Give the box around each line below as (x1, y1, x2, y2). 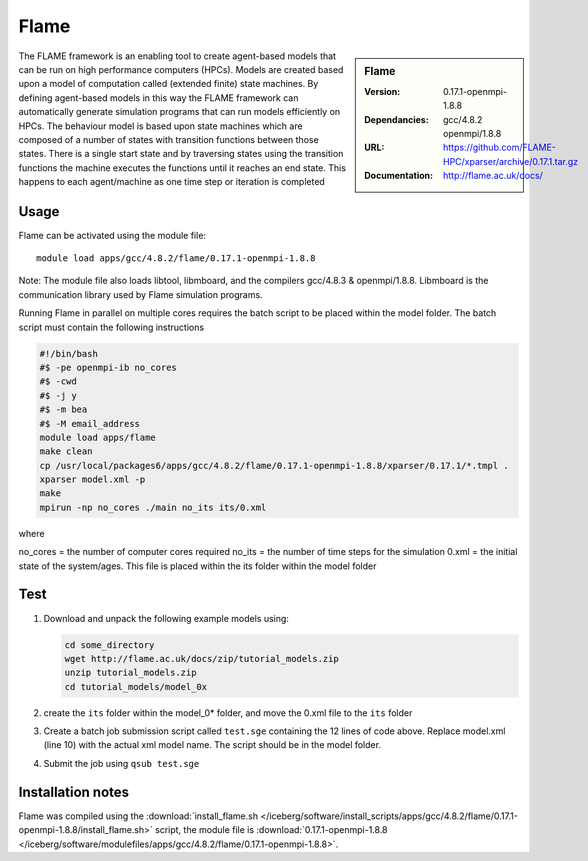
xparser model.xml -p (39, 474, 146, 485)
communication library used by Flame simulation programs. (18, 288, 264, 300)
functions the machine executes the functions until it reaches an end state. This (18, 161, 347, 174)
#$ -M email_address (39, 418, 140, 429)
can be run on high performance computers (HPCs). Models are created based (18, 63, 344, 75)
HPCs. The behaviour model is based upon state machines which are (18, 120, 304, 132)
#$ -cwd (39, 376, 77, 387)
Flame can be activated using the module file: (18, 229, 207, 241)
